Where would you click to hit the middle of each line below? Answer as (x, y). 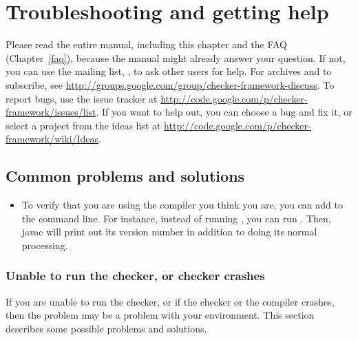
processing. (45, 245)
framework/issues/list (51, 112)
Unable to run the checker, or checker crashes (135, 276)
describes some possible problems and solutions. (106, 328)
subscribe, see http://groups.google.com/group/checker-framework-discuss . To (170, 84)
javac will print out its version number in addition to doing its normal (169, 232)
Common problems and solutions (125, 176)
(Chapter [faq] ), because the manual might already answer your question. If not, (176, 57)
